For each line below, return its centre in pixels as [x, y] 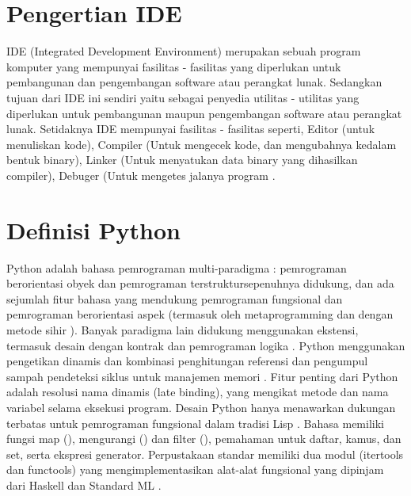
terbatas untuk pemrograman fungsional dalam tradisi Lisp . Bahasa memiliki [195, 423]
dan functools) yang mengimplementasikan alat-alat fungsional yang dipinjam [195, 469]
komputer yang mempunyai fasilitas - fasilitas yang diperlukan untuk [174, 66]
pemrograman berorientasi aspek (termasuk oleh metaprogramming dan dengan [200, 314]
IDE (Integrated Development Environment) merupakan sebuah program [184, 51]
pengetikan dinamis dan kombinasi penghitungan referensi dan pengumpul [187, 361]
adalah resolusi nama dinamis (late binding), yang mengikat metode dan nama [198, 392]
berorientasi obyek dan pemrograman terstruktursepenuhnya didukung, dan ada [200, 283]
